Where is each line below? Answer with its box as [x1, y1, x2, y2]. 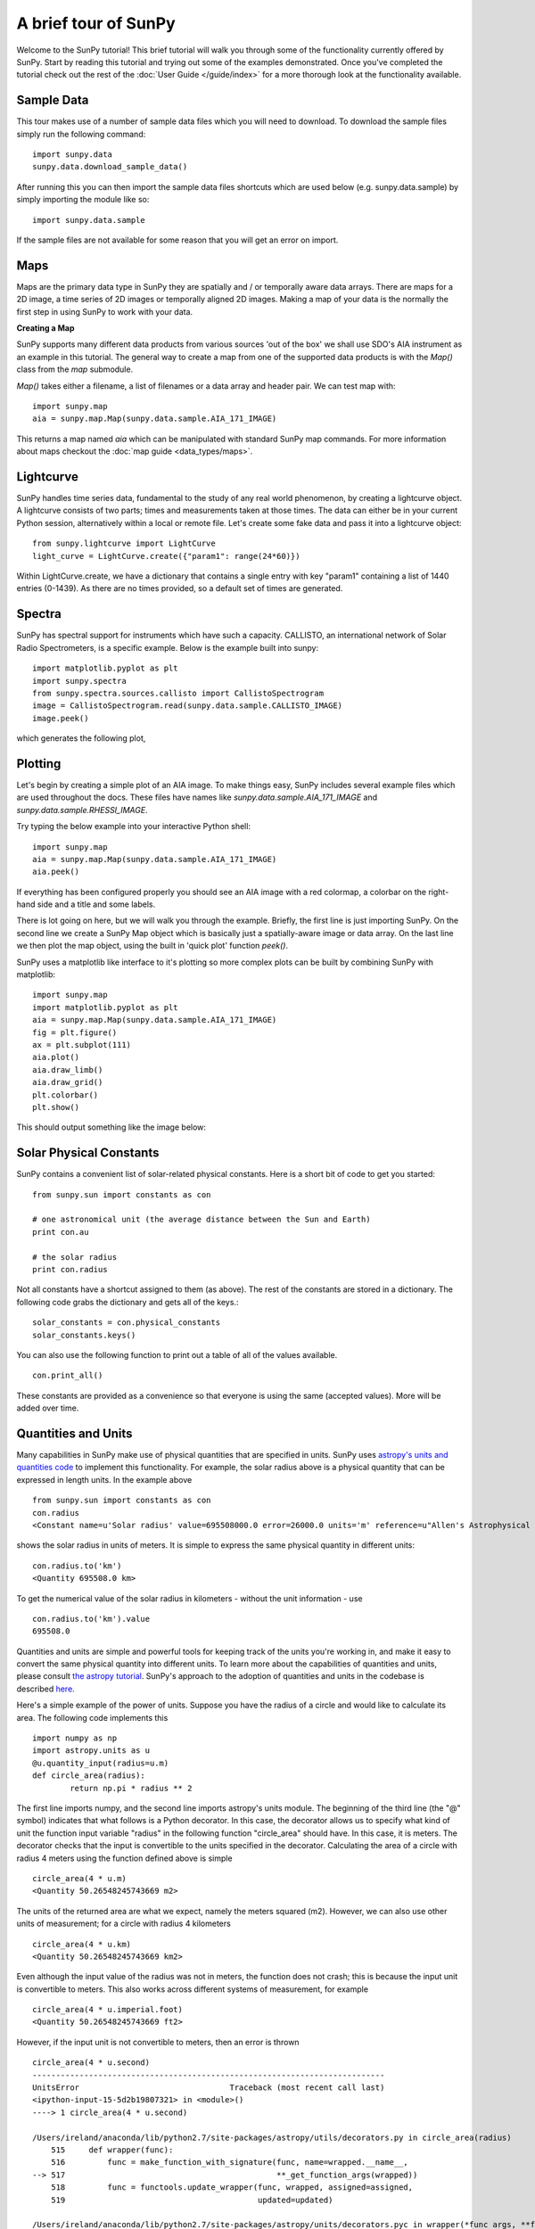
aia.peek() [32, 867, 80, 877]
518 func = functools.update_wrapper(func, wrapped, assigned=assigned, [50, 2183, 414, 2192]
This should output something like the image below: [16, 1122, 207, 1132]
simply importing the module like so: [16, 194, 150, 205]
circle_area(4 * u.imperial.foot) [32, 2004, 183, 2015]
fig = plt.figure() [32, 1027, 118, 1038]
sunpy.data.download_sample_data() [32, 161, 188, 172]
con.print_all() [32, 1370, 103, 1381]
